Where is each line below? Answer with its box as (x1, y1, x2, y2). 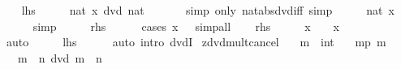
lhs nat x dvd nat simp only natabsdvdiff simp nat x (21, 2, 395, 18)
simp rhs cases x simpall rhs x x (32, 17, 339, 34)
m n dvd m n (17, 49, 102, 66)
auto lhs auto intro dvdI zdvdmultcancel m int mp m (6, 33, 386, 50)
